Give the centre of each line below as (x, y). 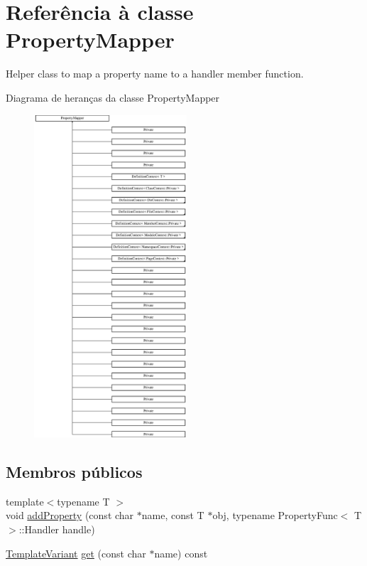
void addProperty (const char (70, 515)
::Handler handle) (57, 529)
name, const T (173, 515)
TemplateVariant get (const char (76, 553)
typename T (83, 501)
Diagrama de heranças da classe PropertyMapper (113, 97)
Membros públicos (74, 472)
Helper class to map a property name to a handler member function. (155, 74)
